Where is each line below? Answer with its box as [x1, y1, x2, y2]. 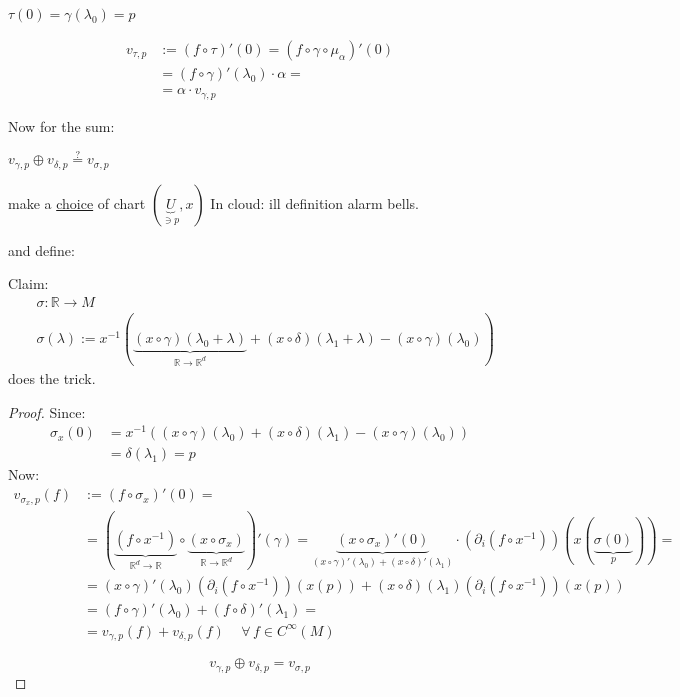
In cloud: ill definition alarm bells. [210, 192, 419, 213]
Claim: [8, 273, 49, 294]
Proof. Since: [8, 401, 86, 422]
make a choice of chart [8, 192, 146, 213]
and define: [8, 239, 75, 260]
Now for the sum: [8, 115, 115, 136]
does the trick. [8, 368, 96, 389]
